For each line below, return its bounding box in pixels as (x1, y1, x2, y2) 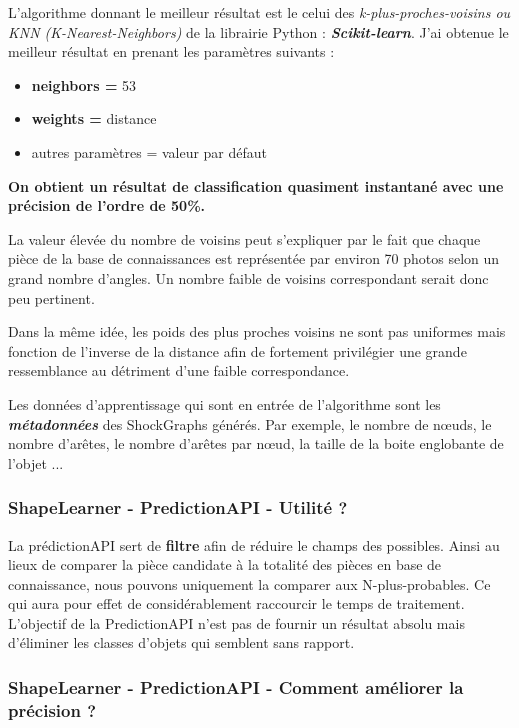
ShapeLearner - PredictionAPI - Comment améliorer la (8, 674, 464, 699)
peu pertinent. (8, 287, 95, 308)
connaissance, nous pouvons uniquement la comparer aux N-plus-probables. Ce (8, 573, 491, 594)
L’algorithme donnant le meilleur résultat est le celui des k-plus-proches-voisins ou (8, 2, 511, 22)
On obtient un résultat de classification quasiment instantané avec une (8, 175, 504, 196)
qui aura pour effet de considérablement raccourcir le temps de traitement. (8, 593, 465, 614)
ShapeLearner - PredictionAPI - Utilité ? (8, 495, 348, 520)
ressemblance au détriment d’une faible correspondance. (8, 360, 350, 381)
